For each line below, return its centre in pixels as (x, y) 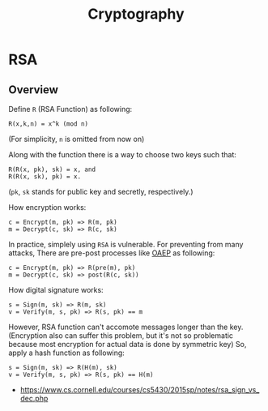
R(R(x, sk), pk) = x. (45, 177)
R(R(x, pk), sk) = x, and (52, 169)
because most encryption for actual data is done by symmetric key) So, (128, 344)
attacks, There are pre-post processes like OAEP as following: (112, 253)
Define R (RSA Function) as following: (70, 109)
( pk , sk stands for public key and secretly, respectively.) (101, 192)
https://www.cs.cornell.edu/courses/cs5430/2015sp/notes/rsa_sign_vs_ (140, 390)
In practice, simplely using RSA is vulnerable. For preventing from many (126, 244)
